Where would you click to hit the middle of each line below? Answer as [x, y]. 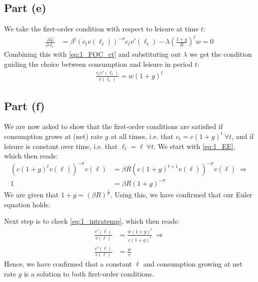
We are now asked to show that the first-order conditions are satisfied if [113, 126]
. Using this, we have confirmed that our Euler [181, 195]
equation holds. [27, 204]
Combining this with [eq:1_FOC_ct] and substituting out [93, 54]
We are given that [31, 195]
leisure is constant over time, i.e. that [61, 146]
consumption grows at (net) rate [54, 136]
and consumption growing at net [193, 264]
